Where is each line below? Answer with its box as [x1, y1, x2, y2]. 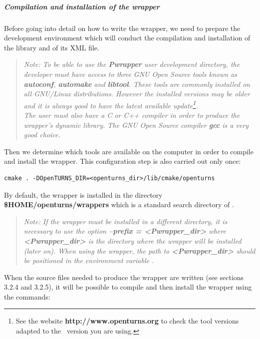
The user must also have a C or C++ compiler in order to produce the [23, 109, 240, 120]
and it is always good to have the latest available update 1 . [23, 98, 198, 110]
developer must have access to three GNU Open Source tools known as [23, 68, 238, 79]
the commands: [4, 291, 50, 302]
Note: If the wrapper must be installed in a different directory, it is [23, 216, 228, 226]
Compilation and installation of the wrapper [4, 1, 160, 11]
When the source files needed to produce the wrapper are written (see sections [4, 272, 244, 282]
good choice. [23, 129, 60, 140]
